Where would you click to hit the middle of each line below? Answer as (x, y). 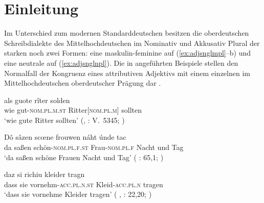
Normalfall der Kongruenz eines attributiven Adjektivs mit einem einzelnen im (127, 73)
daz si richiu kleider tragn (45, 174)
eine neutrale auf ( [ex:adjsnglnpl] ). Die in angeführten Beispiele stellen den (121, 62)
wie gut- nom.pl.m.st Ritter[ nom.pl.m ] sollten (73, 110)
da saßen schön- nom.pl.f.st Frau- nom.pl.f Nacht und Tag (94, 147)
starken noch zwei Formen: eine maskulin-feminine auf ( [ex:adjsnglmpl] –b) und (128, 53)
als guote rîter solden (37, 100)
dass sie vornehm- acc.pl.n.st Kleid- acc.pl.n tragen (84, 184)
